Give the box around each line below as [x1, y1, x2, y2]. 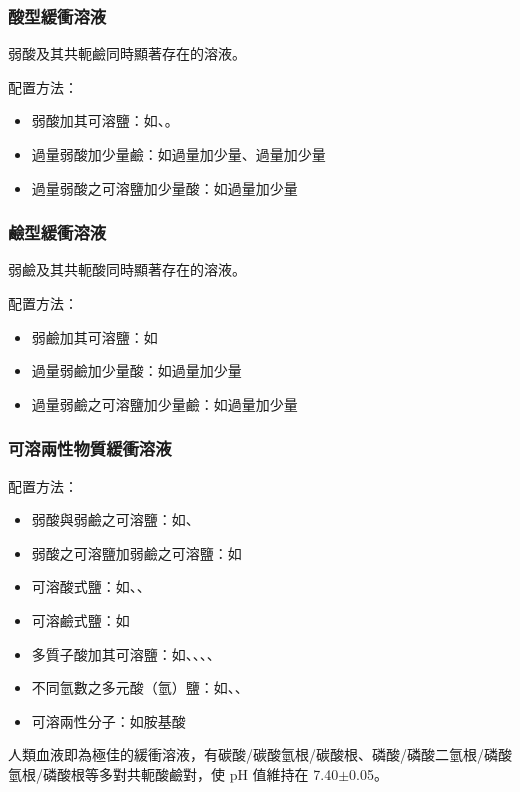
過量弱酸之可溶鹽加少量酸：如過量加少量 [31, 177, 298, 198]
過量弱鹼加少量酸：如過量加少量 [31, 360, 242, 381]
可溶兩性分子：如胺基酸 [31, 710, 186, 731]
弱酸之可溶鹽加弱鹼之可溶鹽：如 [31, 542, 242, 563]
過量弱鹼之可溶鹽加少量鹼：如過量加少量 [31, 393, 298, 414]
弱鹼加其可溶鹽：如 [31, 326, 158, 347]
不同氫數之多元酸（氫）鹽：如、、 [31, 677, 249, 698]
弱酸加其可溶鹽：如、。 [31, 110, 179, 131]
